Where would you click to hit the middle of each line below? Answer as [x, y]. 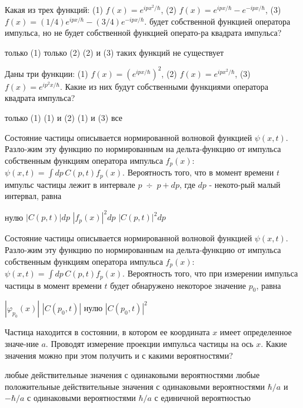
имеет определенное [256, 332]
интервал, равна [33, 196]
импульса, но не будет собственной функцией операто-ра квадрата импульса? [143, 33]
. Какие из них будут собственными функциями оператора [164, 86]
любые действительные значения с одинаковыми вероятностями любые [132, 375]
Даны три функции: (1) [46, 73]
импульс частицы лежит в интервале [70, 184]
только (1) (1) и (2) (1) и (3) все [64, 118]
